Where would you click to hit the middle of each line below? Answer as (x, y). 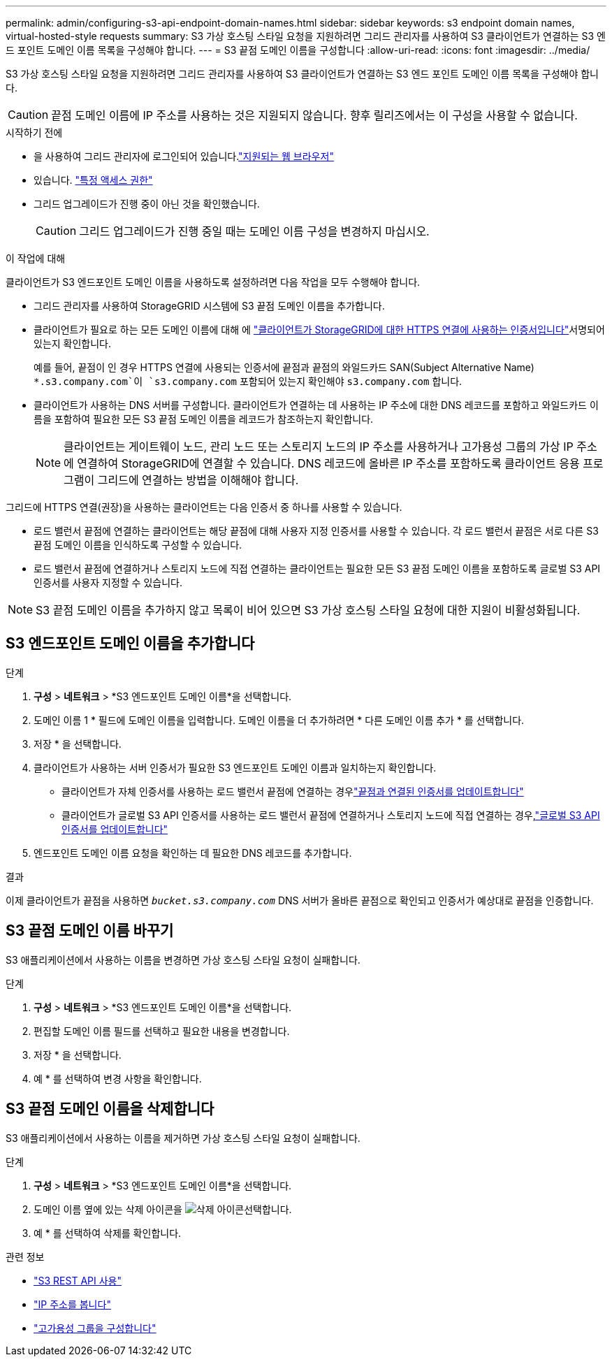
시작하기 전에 (34, 132)
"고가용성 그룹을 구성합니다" (95, 1328)
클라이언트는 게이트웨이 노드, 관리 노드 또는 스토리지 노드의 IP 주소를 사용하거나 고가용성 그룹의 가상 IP (319, 447)
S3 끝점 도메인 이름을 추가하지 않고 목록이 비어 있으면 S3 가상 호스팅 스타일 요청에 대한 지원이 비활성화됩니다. (308, 610)
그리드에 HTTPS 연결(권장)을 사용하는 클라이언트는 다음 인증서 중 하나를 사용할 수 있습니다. (204, 507)
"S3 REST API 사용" (78, 1280)
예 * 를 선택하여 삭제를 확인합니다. (108, 1233)
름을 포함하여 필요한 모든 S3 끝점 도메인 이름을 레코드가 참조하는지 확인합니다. (204, 419)
